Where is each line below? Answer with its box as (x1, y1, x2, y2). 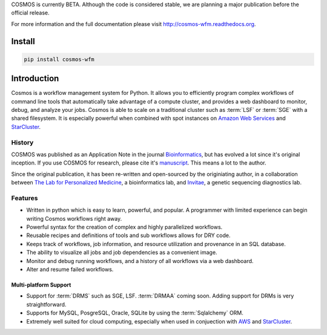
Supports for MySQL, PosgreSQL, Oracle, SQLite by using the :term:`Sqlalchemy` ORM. (26, 309, 243, 317)
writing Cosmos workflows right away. (26, 215, 122, 222)
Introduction (11, 73, 59, 84)
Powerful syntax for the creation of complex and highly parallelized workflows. (26, 224, 223, 231)
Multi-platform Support (11, 281, 71, 288)
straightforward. (26, 301, 67, 308)
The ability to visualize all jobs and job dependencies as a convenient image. (26, 249, 217, 256)
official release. (11, 9, 50, 16)
